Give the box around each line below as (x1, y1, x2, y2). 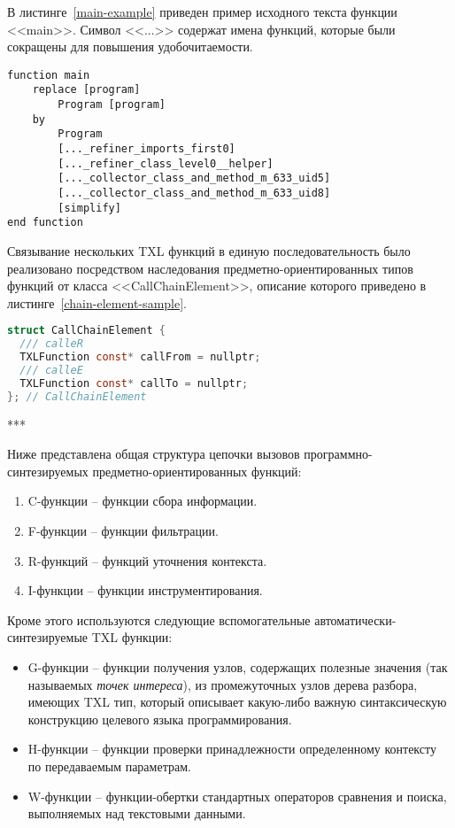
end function (7, 216, 83, 229)
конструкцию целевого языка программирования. (27, 709, 292, 728)
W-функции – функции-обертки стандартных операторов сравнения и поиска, (27, 786, 447, 805)
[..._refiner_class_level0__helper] (58, 157, 274, 170)
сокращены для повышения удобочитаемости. (7, 37, 253, 56)
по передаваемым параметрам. (27, 756, 191, 775)
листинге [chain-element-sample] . (7, 293, 187, 312)
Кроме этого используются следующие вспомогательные (7, 610, 311, 629)
